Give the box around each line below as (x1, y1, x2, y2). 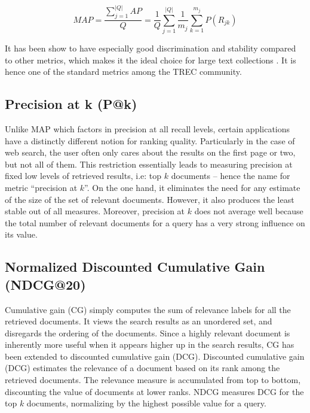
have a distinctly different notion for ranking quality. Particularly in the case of (5, 134, 295, 147)
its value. (5, 228, 38, 241)
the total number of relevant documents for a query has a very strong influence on (5, 216, 305, 229)
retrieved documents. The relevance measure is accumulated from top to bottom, (5, 373, 301, 386)
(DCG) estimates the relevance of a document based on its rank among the (5, 362, 280, 374)
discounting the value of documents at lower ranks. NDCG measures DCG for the (5, 385, 304, 397)
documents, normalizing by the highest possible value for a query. (26, 397, 266, 409)
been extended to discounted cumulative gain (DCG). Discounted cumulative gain (5, 350, 305, 362)
